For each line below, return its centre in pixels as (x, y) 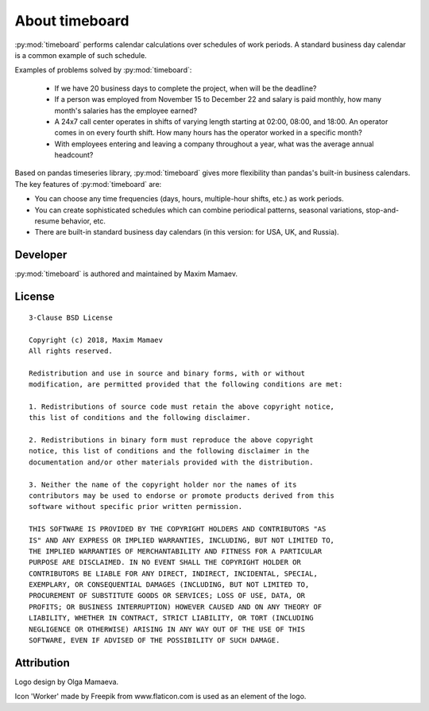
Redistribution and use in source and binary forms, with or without (167, 373)
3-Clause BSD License (71, 317)
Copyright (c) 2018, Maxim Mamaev (96, 340)
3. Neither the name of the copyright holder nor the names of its (163, 484)
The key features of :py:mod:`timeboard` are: (88, 184)
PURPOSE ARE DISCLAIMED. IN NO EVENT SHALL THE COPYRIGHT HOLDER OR (165, 562)
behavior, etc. (83, 221)
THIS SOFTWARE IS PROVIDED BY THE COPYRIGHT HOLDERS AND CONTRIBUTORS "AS (178, 529)
